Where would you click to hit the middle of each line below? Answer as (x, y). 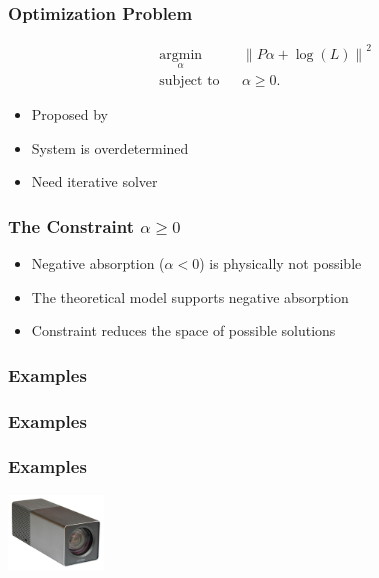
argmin (181, 54)
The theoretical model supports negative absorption (190, 296)
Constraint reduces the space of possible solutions (183, 330)
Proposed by (69, 114)
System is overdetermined (110, 147)
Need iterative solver (94, 181)
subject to (189, 80)
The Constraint (71, 225)
